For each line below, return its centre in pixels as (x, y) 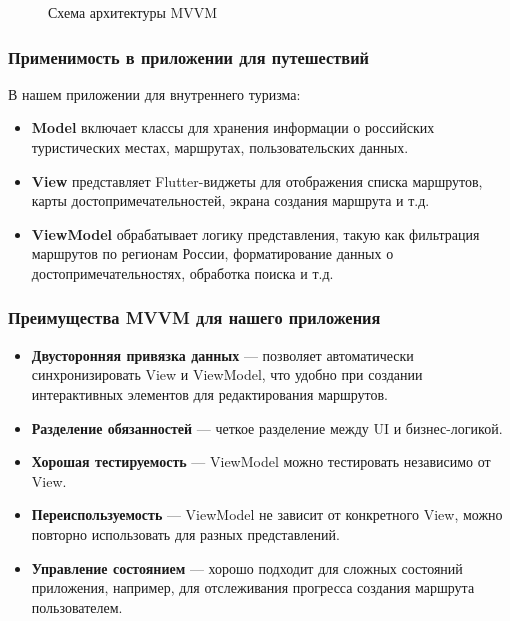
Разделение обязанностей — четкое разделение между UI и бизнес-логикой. (267, 427)
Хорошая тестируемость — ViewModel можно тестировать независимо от (261, 461)
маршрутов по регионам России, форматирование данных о (212, 253)
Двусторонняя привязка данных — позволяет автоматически (222, 354)
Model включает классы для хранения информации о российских (233, 127)
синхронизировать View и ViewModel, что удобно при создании (227, 374)
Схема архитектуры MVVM (133, 12)
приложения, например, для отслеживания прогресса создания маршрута (253, 587)
